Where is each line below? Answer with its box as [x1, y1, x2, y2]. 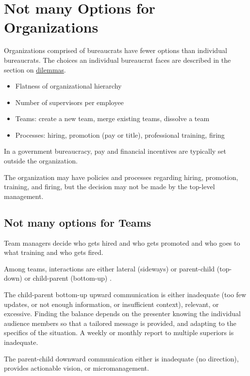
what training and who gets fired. [4, 247, 103, 257]
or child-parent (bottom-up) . [24, 273, 112, 283]
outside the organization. [4, 156, 78, 166]
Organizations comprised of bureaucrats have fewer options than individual [4, 45, 227, 55]
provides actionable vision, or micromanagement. [4, 363, 149, 373]
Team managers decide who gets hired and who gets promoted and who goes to [4, 237, 240, 248]
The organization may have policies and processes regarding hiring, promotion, [4, 172, 238, 182]
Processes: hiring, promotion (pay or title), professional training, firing [15, 129, 225, 140]
